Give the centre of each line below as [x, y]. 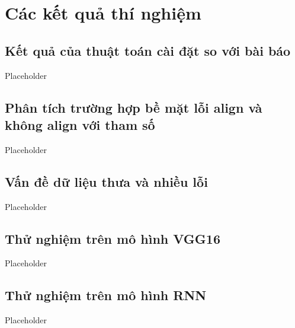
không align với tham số [80, 124]
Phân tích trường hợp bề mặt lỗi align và [134, 107]
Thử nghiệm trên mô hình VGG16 [113, 238]
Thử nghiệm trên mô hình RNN [106, 295]
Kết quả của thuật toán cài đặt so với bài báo [148, 50]
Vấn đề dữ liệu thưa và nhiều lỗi [106, 181]
